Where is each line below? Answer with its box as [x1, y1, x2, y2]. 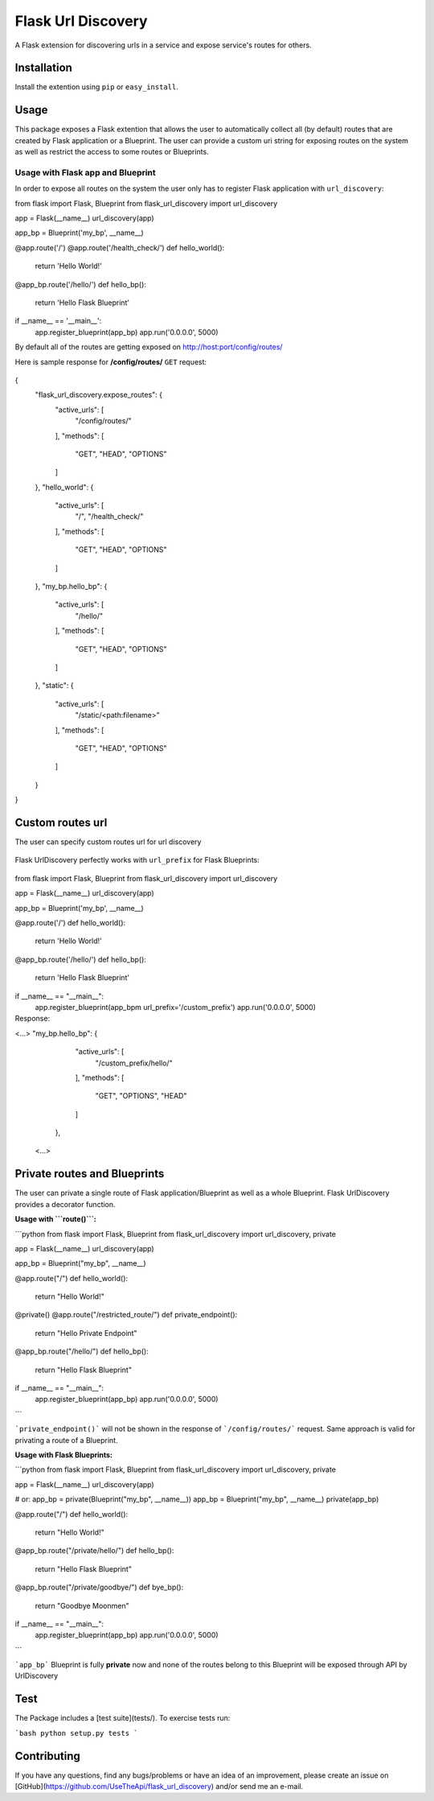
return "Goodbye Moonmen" [35, 1601, 130, 1610]
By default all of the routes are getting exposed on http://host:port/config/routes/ [14, 342, 283, 352]
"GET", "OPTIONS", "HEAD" [95, 1091, 187, 1101]
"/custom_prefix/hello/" [95, 1058, 173, 1068]
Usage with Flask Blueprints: [14, 1450, 113, 1460]
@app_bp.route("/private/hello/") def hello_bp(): [14, 1546, 174, 1556]
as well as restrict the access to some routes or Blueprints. [14, 147, 209, 157]
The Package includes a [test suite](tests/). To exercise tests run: [14, 1713, 231, 1723]
